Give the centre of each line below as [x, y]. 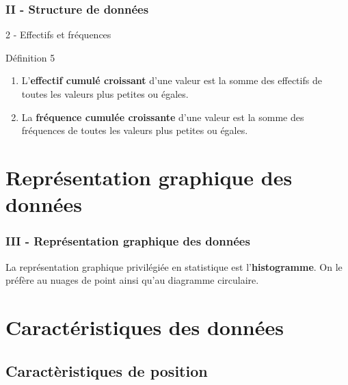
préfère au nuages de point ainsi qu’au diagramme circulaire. [132, 280]
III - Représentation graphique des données [128, 241]
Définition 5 [30, 57]
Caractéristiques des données [145, 327]
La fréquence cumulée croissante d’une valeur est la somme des [163, 117]
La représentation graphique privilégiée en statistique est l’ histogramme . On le [174, 266]
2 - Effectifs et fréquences [58, 35]
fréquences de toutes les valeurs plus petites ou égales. [135, 130]
